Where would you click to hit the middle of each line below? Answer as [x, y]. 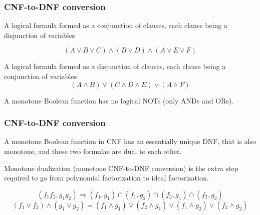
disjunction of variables [40, 35]
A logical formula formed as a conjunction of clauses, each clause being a [116, 25]
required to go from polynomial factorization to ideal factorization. [106, 178]
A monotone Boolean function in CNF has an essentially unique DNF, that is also [130, 141]
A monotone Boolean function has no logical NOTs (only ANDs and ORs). [119, 100]
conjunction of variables [41, 76]
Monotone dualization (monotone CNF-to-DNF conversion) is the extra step [121, 168]
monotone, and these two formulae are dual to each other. [93, 151]
